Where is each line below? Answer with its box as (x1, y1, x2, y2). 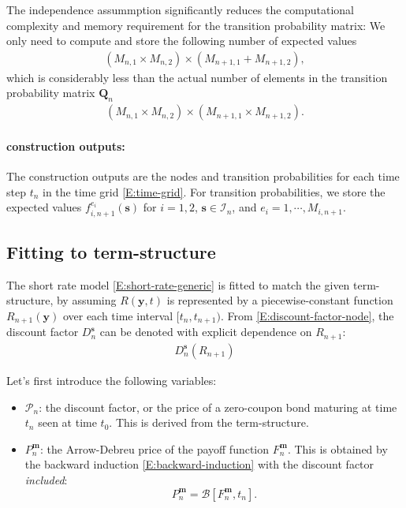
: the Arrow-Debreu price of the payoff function (39, 440, 270, 457)
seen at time (38, 414, 97, 431)
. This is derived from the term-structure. (109, 414, 309, 431)
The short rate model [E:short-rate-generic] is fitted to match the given (6, 276, 350, 293)
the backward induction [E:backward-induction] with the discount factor (24, 456, 374, 473)
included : (24, 471, 68, 487)
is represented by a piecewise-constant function (166, 292, 393, 308)
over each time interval (62, 308, 173, 324)
